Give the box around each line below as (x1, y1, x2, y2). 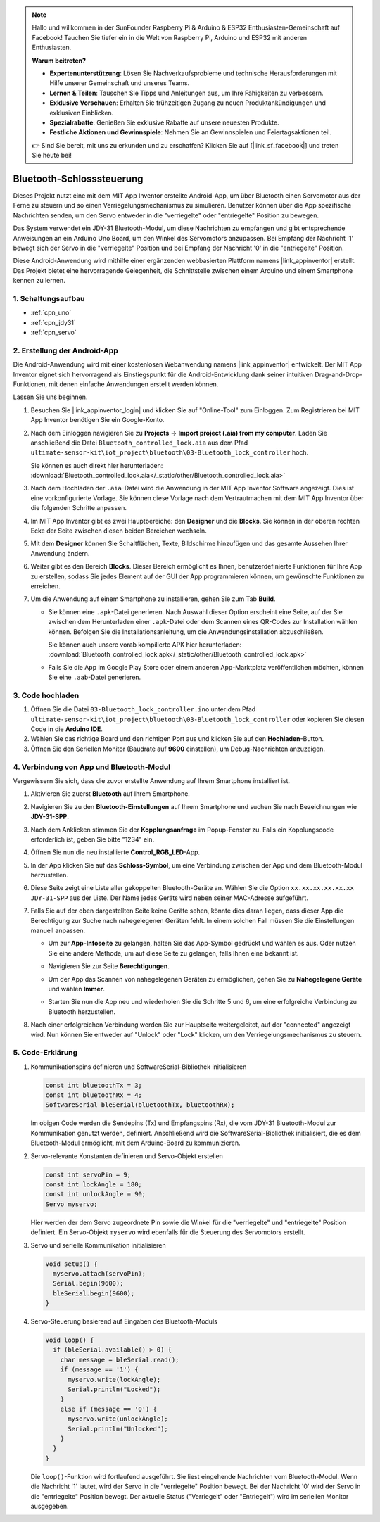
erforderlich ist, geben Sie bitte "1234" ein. (30, 835, 155, 844)
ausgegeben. (30, 1502, 70, 1510)
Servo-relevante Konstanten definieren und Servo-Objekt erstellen (30, 1151, 223, 1160)
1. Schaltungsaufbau (13, 293, 85, 303)
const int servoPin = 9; (45, 1170, 132, 1179)
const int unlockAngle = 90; (45, 1190, 146, 1198)
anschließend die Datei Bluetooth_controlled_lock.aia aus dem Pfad (30, 438, 248, 447)
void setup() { (45, 1260, 98, 1268)
